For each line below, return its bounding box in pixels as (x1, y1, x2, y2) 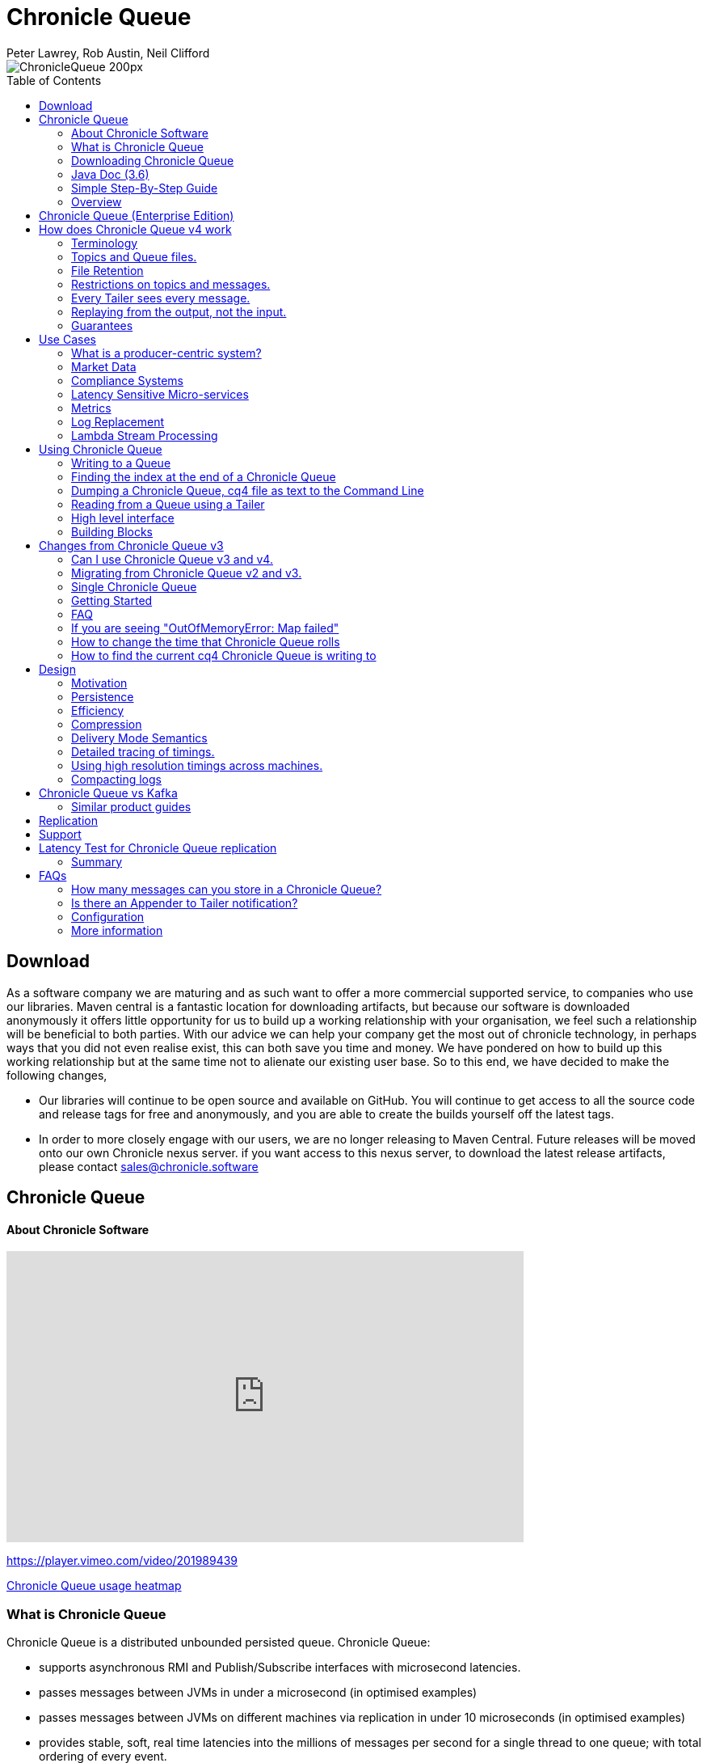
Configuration (71, 909, 145, 924)
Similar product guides (71, 799, 191, 814)
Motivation (71, 675, 128, 690)
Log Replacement (71, 414, 165, 429)
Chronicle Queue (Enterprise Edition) (39, 208, 234, 222)
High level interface (71, 510, 175, 525)
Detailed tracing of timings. (71, 744, 215, 759)
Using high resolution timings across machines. (71, 758, 323, 772)
